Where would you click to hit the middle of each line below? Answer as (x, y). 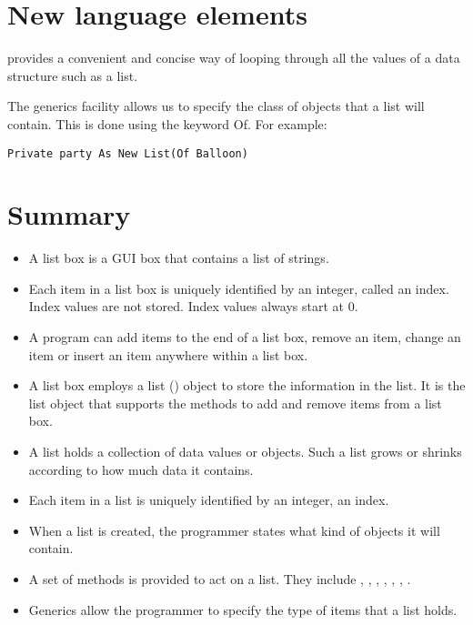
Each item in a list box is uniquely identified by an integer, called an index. (239, 288)
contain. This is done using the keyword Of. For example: (167, 123)
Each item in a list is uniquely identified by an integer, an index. (209, 500)
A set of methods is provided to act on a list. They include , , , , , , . (220, 579)
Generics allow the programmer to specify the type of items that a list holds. (243, 609)
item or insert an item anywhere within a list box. (168, 354)
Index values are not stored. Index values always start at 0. (193, 306)
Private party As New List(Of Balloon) (128, 153)
